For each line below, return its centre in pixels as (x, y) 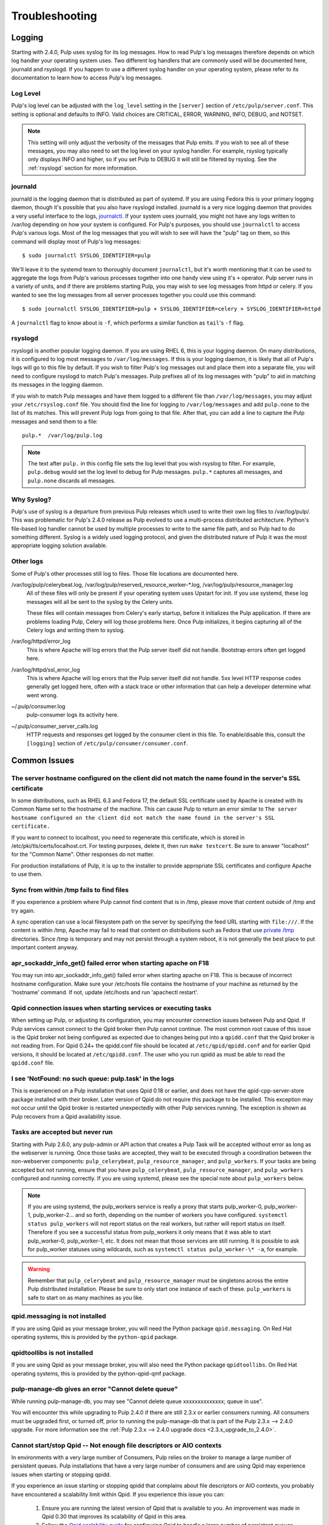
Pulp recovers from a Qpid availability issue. (66, 1116)
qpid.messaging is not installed (59, 1316)
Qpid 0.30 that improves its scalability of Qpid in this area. (114, 1516)
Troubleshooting (54, 16)
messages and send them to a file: (55, 422)
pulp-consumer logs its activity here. (73, 715)
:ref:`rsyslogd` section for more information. (83, 168)
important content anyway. (45, 947)
